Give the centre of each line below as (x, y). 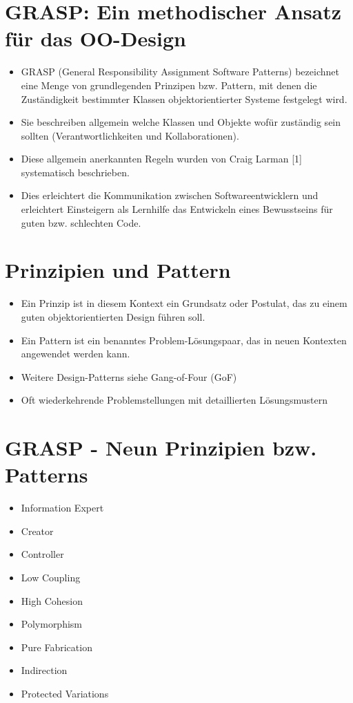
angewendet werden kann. (75, 354)
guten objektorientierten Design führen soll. (113, 316)
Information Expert (62, 508)
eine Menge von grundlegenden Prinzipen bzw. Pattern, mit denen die (169, 85)
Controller (42, 554)
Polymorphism (52, 624)
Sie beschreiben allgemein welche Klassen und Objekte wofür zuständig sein (181, 122)
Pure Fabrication (57, 647)
